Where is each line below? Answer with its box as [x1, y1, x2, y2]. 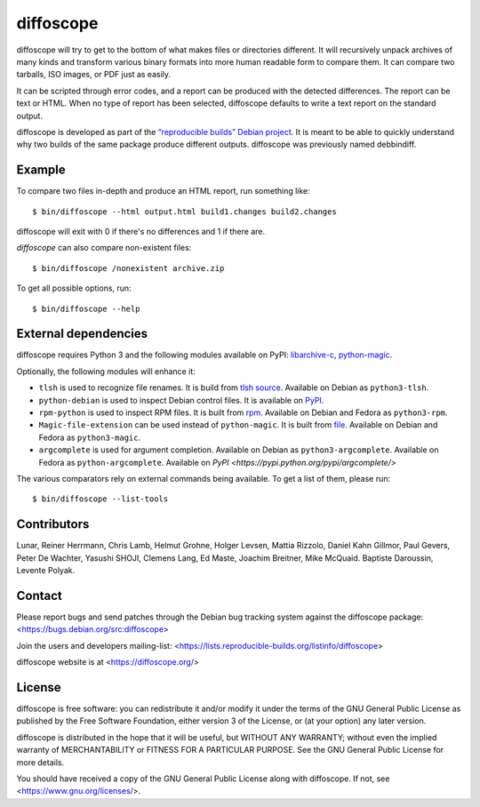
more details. [16, 756, 65, 768]
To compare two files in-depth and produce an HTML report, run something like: [16, 186, 310, 196]
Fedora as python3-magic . [38, 432, 141, 443]
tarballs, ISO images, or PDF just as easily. [16, 69, 172, 80]
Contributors [16, 516, 90, 532]
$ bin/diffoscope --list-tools [32, 494, 169, 504]
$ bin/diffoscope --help [32, 303, 140, 314]
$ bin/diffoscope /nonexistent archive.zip [32, 263, 225, 273]
